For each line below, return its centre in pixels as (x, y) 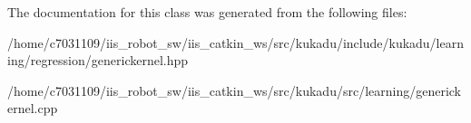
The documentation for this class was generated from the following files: (207, 12)
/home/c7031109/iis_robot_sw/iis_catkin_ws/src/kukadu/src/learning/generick (235, 90)
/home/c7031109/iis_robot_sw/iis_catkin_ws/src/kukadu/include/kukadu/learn (236, 42)
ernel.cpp (33, 108)
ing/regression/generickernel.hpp (98, 60)
